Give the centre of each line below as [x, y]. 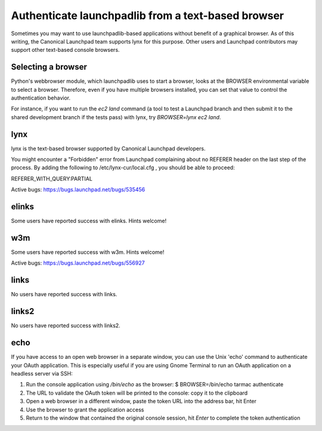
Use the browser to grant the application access [85, 410]
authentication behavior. [41, 98]
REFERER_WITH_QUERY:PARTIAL [52, 178]
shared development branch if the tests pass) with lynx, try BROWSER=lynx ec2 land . [116, 117]
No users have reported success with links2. [66, 325]
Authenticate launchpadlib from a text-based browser [148, 15]
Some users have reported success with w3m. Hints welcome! [88, 252]
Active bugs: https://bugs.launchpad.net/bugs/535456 [78, 190]
